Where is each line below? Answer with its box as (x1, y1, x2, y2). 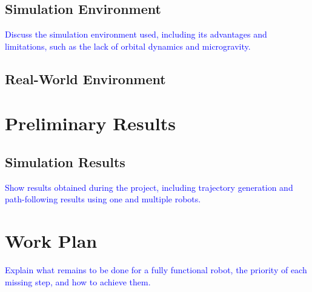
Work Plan (5, 228, 98, 253)
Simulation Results (5, 152, 125, 171)
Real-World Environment (5, 69, 166, 88)
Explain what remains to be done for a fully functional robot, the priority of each (5, 264, 307, 276)
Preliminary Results (5, 111, 176, 136)
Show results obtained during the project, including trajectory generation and (5, 181, 293, 193)
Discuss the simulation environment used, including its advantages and (5, 28, 267, 41)
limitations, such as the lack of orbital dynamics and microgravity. (5, 39, 251, 52)
